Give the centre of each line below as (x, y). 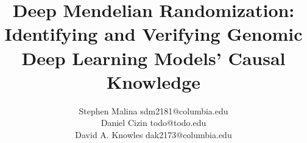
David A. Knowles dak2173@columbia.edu (153, 134)
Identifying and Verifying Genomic (153, 34)
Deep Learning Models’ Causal (153, 58)
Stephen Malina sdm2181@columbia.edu (153, 110)
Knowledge (153, 81)
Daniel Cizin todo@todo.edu (153, 123)
